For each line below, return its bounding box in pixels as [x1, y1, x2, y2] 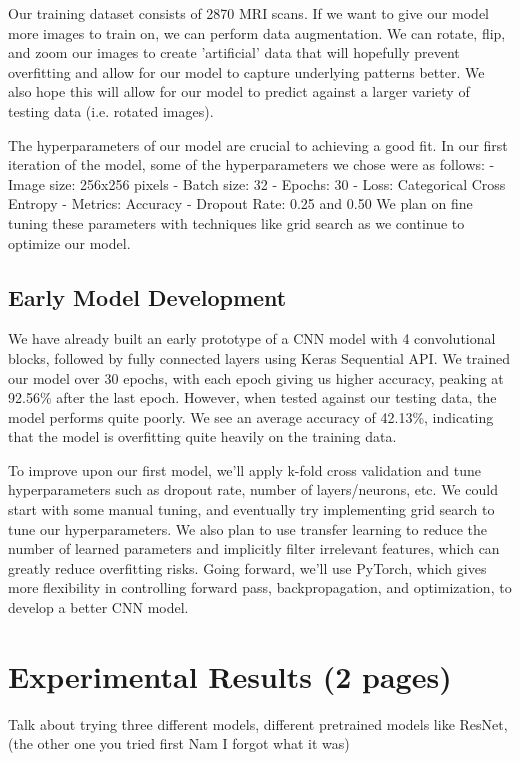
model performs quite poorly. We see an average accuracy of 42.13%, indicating [8, 406, 494, 427]
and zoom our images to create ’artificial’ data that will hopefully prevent [8, 42, 460, 63]
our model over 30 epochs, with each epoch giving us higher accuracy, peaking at [8, 367, 504, 388]
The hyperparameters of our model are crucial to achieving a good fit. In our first [8, 134, 508, 155]
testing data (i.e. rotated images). [8, 100, 214, 121]
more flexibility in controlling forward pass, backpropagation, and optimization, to [8, 577, 512, 598]
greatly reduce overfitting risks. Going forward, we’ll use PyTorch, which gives [8, 557, 487, 578]
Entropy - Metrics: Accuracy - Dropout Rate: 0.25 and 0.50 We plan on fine [8, 193, 473, 214]
